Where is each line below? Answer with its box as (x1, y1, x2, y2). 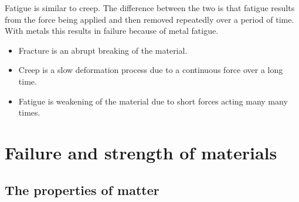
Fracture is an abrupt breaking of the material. (18, 44, 188, 56)
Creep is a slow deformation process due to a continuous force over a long (18, 64, 283, 76)
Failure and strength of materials (5, 140, 277, 164)
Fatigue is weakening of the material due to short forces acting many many (18, 95, 288, 107)
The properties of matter (5, 180, 159, 198)
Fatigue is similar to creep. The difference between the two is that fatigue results (5, 2, 295, 13)
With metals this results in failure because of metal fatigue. (5, 25, 219, 37)
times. (18, 106, 40, 119)
